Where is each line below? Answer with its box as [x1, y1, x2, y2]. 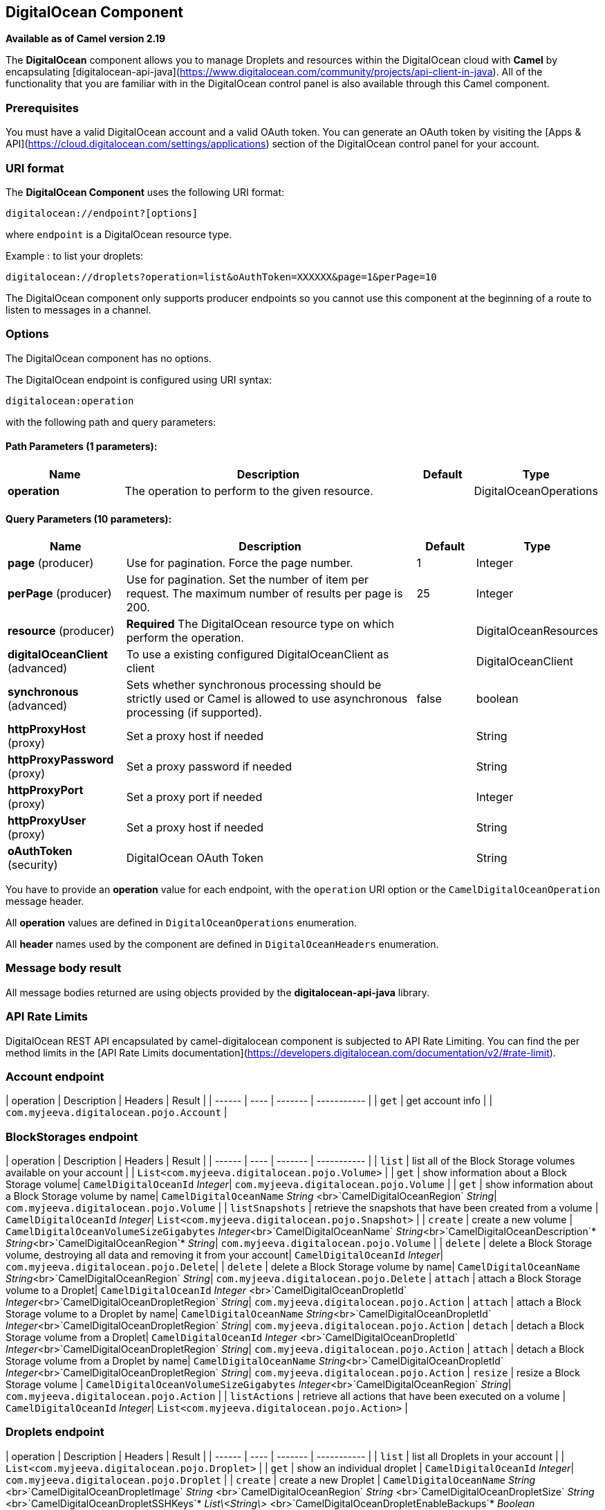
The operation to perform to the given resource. [124, 483, 373, 498]
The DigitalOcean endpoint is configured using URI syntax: [6, 373, 272, 386]
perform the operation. [126, 631, 244, 645]
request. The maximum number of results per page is [126, 586, 403, 601]
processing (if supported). [126, 705, 262, 720]
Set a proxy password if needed [126, 760, 292, 774]
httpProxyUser [8, 814, 86, 828]
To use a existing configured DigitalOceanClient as [126, 647, 389, 662]
